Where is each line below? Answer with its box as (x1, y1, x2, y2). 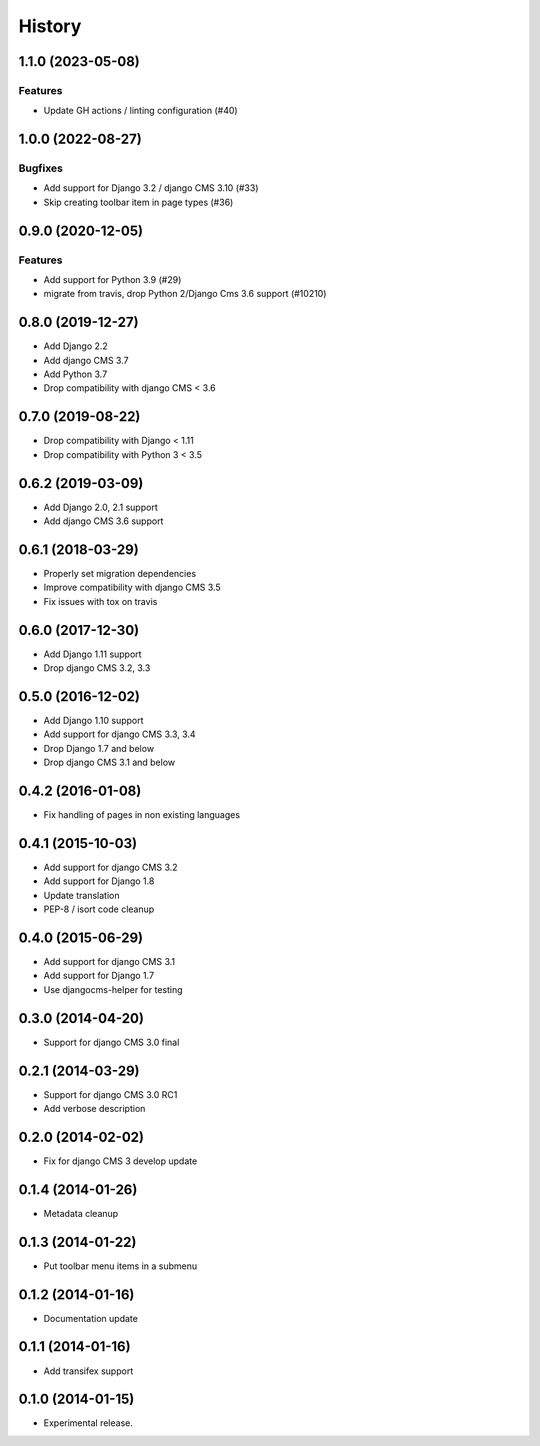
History (18, 15, 82, 37)
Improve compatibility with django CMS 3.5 (43, 581, 221, 594)
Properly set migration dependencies (43, 567, 197, 579)
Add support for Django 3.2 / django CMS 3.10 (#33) (43, 182, 259, 194)
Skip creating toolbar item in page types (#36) (43, 196, 234, 208)
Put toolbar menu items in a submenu (43, 1260, 198, 1272)
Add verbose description (43, 1103, 146, 1115)
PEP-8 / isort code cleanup (43, 903, 155, 915)
